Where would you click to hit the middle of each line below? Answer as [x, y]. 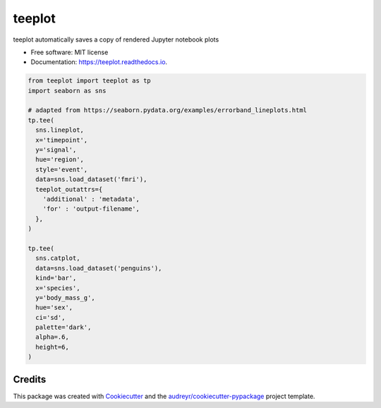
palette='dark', [64, 327]
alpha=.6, [53, 337]
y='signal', [56, 150]
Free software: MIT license [69, 52]
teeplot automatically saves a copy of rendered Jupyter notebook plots [116, 39]
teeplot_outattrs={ [69, 189]
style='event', [62, 169]
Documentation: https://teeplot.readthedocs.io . [99, 62]
